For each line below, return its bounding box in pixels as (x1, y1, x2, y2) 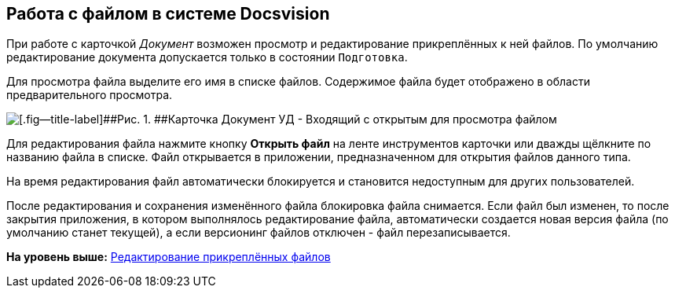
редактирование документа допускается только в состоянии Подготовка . (6, 50, 408, 64)
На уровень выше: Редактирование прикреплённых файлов (6, 250, 331, 264)
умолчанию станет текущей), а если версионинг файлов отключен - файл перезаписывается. (6, 226, 511, 240)
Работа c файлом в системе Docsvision (6, 4, 330, 24)
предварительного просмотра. (6, 88, 173, 102)
